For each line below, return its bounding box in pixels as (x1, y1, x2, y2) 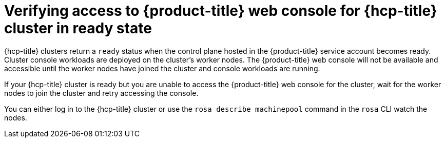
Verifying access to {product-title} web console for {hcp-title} (4, 2, 437, 19)
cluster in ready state (4, 19, 152, 37)
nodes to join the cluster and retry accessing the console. (4, 88, 199, 97)
